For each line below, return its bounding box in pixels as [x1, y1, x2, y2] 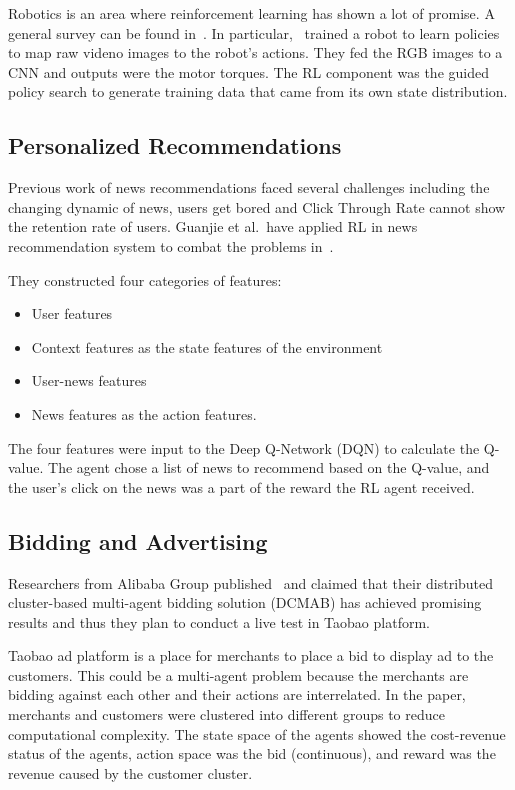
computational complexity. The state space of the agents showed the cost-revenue [8, 723, 506, 744]
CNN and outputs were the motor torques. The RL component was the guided [8, 61, 489, 82]
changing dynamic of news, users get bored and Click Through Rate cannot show [8, 196, 506, 217]
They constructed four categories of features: [8, 269, 282, 290]
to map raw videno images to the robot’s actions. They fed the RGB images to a [8, 42, 503, 63]
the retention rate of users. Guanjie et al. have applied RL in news [8, 216, 418, 237]
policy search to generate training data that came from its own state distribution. [8, 81, 508, 102]
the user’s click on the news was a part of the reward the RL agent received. [8, 476, 475, 497]
